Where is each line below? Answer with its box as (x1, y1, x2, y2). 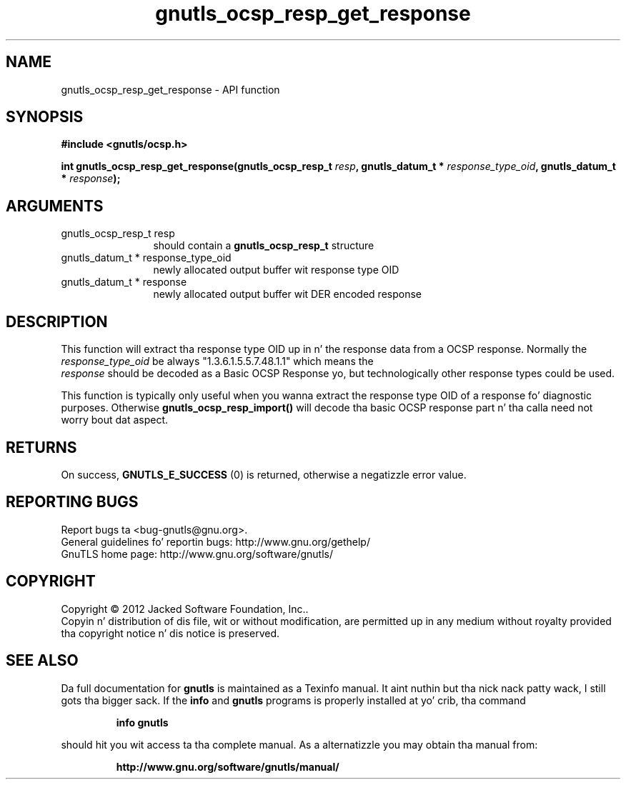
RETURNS (6, 438, 77, 456)
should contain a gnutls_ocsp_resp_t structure (153, 239, 374, 252)
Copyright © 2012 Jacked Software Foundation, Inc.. (61, 602, 309, 615)
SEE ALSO (6, 651, 79, 670)
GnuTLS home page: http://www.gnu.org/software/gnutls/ (61, 547, 333, 560)
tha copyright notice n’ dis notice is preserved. (61, 626, 280, 639)
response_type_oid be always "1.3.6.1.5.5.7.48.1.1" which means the (61, 355, 374, 368)
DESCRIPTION (6, 312, 108, 331)
